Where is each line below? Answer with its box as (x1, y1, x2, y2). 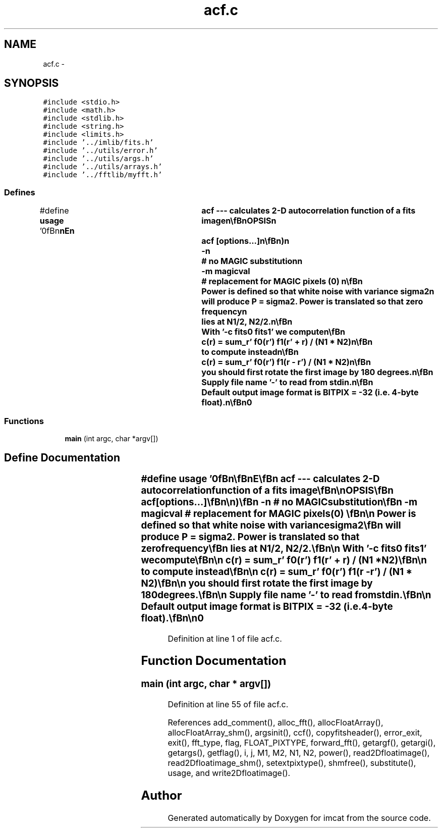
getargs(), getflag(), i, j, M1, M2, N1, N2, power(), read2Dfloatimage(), (168, 748, 430, 758)
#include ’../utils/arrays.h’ (43, 163, 162, 171)
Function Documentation (141, 653, 287, 668)
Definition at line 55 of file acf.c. (168, 699, 289, 710)
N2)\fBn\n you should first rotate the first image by (141, 577, 373, 589)
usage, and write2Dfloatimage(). (168, 768, 291, 778)
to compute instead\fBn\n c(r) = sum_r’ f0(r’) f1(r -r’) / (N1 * (141, 565, 413, 578)
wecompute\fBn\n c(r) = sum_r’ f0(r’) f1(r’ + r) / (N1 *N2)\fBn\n (141, 554, 427, 566)
